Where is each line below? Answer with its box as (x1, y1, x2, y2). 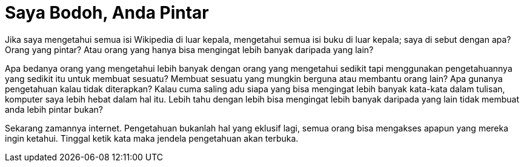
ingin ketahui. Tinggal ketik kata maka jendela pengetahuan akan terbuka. (5, 133, 299, 143)
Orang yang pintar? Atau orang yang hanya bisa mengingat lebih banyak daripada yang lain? (5, 44, 374, 55)
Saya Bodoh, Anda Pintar (5, 2, 209, 23)
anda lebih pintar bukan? (5, 104, 104, 115)
